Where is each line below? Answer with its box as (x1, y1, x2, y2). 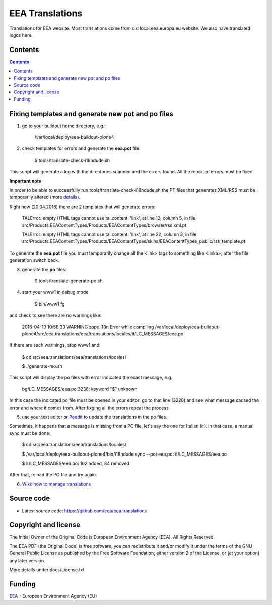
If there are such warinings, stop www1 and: (9, 342, 101, 348)
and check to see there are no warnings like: (9, 312, 102, 318)
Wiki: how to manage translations (22, 481, 91, 487)
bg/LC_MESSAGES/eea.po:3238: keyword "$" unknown (22, 386, 138, 392)
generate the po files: (22, 266, 66, 272)
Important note (9, 178, 42, 184)
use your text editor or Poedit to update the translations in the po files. (22, 414, 167, 420)
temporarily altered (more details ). (9, 194, 81, 200)
